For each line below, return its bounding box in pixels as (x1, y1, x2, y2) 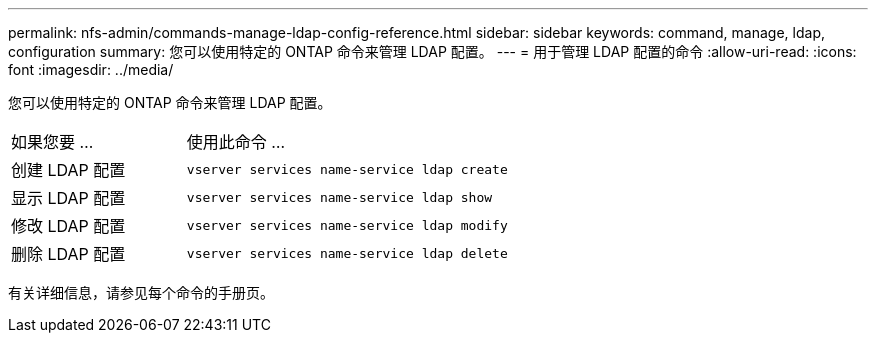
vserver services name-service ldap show (186, 189, 493, 205)
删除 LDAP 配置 (11, 244, 126, 264)
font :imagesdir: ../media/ (8, 61, 174, 78)
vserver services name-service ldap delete (186, 245, 508, 261)
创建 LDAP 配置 (11, 160, 126, 180)
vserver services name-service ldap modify (186, 217, 508, 233)
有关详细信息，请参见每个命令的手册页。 (8, 284, 274, 301)
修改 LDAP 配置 (11, 216, 126, 236)
